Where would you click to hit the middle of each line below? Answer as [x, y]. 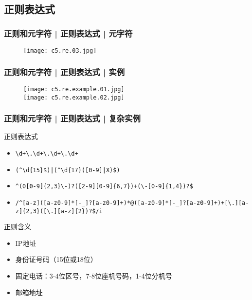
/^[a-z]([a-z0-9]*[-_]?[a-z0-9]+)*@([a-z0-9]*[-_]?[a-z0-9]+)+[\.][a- [132, 203]
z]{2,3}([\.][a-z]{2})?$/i [59, 211]
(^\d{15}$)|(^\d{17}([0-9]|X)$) [68, 170]
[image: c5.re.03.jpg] [60, 51]
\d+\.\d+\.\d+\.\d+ [47, 154]
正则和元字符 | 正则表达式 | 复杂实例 [72, 118]
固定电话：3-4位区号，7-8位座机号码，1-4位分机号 [94, 276]
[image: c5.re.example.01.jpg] [74, 89]
